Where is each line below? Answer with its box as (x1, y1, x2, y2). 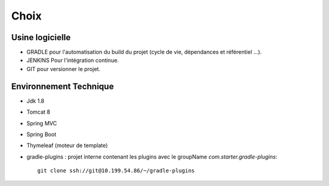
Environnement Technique (11, 81, 114, 91)
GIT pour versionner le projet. (26, 65, 101, 72)
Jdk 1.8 (26, 97, 45, 105)
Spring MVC (26, 119, 57, 127)
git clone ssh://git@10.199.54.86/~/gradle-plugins (37, 167, 195, 174)
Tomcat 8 (26, 108, 51, 115)
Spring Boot (26, 131, 57, 138)
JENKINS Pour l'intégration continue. (26, 57, 119, 64)
